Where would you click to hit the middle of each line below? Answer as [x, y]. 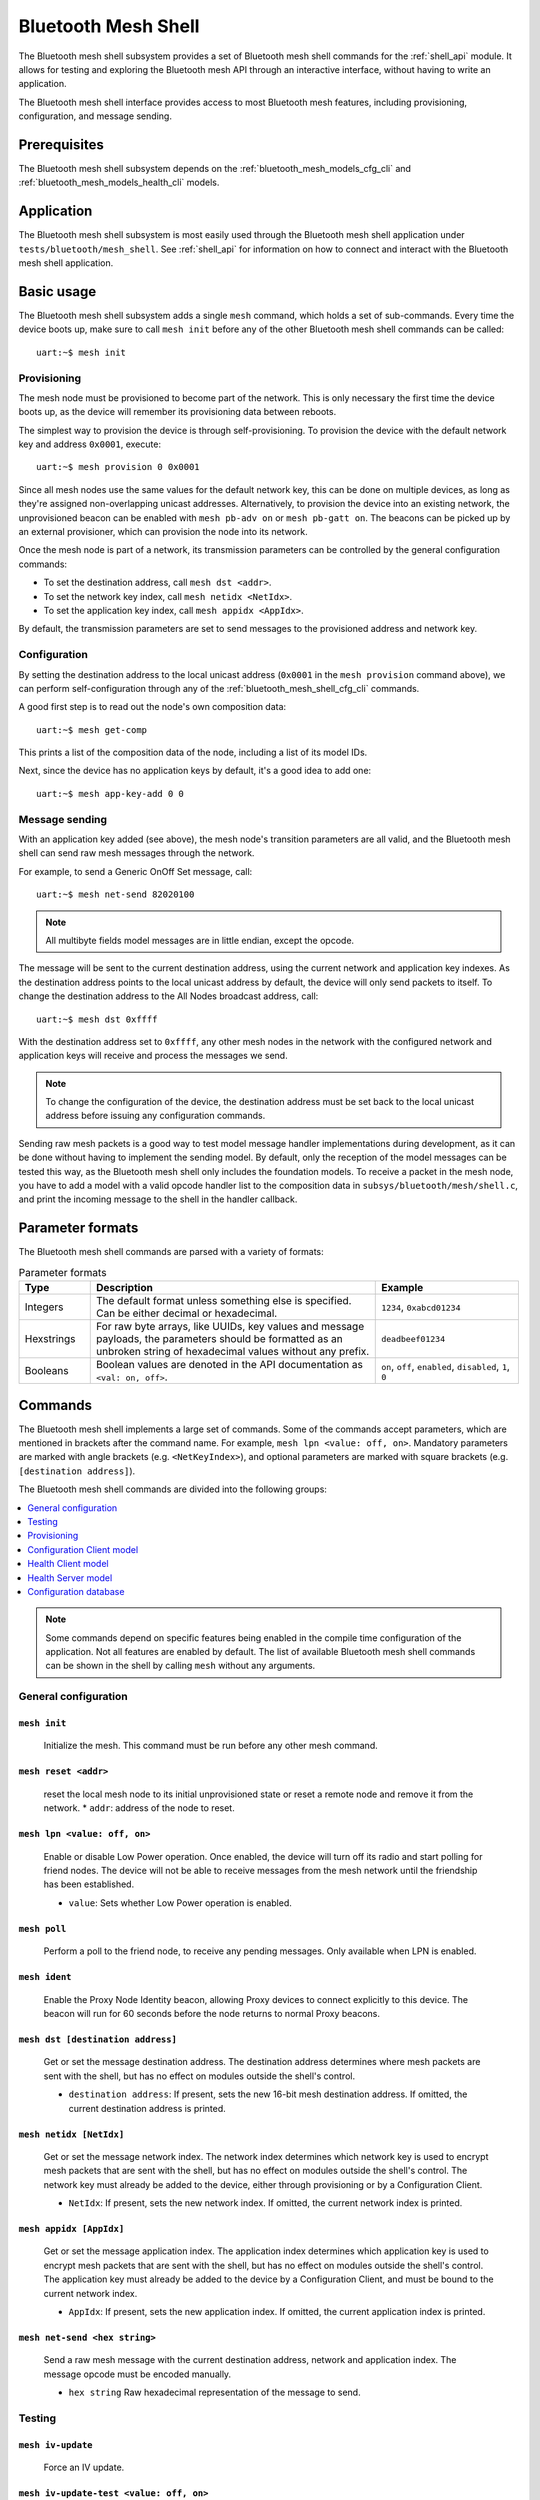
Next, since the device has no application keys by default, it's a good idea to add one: [195, 771]
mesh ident [45, 1977]
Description [124, 1288]
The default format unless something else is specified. [223, 1301]
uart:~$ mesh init [81, 352]
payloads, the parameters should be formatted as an [219, 1339]
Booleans [46, 1371]
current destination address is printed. [147, 2108]
